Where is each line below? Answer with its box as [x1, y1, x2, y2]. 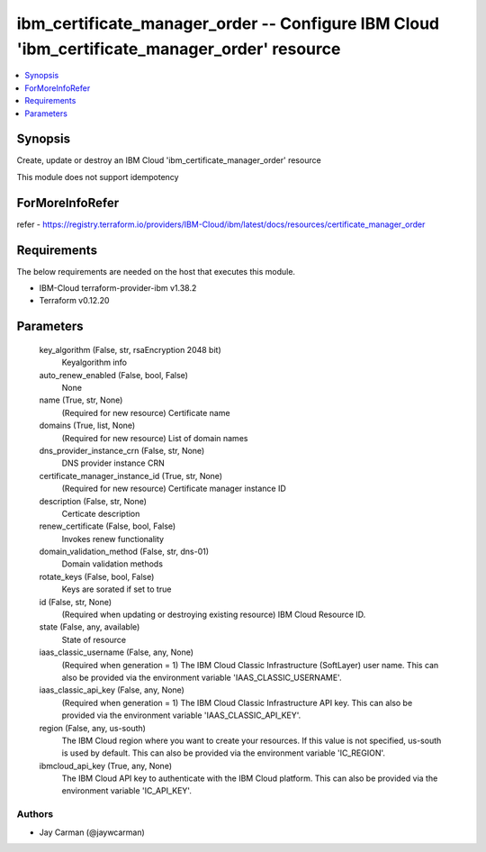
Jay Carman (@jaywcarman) [39, 827, 146, 838]
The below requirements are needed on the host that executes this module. [16, 266, 296, 276]
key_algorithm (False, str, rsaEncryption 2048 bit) [39, 344, 222, 355]
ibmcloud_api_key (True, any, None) [39, 760, 173, 771]
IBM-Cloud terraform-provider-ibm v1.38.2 [39, 283, 197, 294]
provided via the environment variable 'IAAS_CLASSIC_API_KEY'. [61, 710, 301, 721]
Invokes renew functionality [61, 533, 165, 544]
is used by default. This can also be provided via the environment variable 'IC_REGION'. [61, 748, 386, 758]
